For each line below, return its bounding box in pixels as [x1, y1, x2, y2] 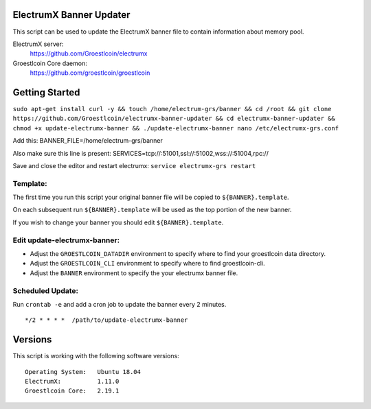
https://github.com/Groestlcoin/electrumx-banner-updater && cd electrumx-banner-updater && [12, 115, 336, 123]
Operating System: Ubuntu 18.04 [25, 368, 141, 375]
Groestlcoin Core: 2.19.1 [25, 387, 120, 395]
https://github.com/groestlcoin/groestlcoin [30, 69, 150, 77]
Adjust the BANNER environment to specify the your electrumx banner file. [30, 268, 238, 277]
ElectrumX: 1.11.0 [25, 377, 120, 385]
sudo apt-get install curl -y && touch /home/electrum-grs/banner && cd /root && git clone [12, 105, 332, 113]
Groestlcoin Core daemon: [12, 59, 87, 67]
